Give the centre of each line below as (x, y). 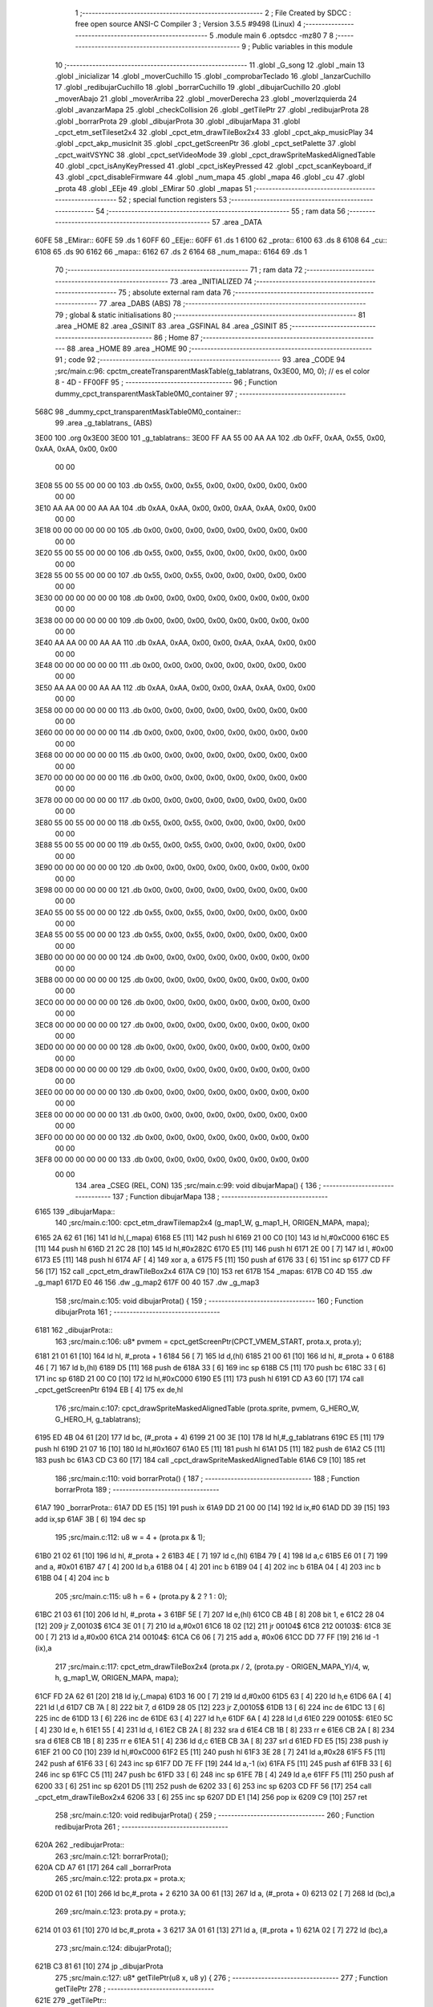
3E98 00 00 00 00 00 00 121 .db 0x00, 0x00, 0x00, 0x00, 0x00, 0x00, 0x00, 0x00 (171, 890)
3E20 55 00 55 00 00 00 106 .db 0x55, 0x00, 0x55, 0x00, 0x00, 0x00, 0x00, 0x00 (171, 553)
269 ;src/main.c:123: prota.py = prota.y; (120, 1911)
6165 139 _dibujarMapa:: (75, 1211)
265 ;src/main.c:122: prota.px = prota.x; (120, 1879)
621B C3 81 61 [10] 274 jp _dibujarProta (99, 1966)
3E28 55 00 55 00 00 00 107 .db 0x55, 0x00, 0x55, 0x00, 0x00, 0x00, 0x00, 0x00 (171, 575)
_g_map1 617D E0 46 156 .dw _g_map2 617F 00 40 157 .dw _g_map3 (147, 1282)
